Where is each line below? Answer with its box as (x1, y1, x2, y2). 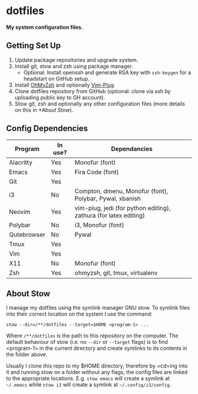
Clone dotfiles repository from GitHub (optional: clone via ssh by (14, 87, 171, 95)
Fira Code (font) (74, 168, 119, 176)
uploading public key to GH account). (14, 94, 105, 101)
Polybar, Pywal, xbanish (74, 194, 141, 203)
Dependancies (111, 144, 153, 153)
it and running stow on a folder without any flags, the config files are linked (6, 369, 188, 376)
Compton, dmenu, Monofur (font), (74, 187, 169, 195)
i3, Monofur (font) (74, 221, 124, 229)
